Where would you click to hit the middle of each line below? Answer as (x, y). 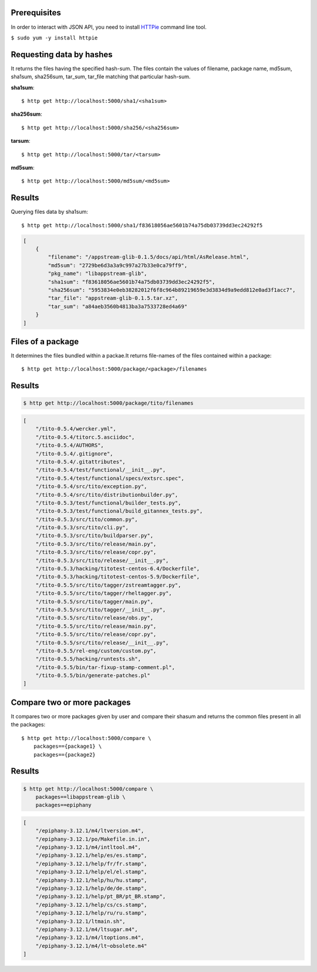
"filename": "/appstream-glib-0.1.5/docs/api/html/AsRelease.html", (149, 257)
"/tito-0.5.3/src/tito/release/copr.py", (96, 552)
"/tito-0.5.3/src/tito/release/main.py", (96, 544)
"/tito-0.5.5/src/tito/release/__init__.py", (102, 643)
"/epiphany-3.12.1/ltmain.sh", (80, 921)
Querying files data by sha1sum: (49, 212)
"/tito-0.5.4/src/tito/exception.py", (91, 487)
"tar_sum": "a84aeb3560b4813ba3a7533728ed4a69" (118, 306)
